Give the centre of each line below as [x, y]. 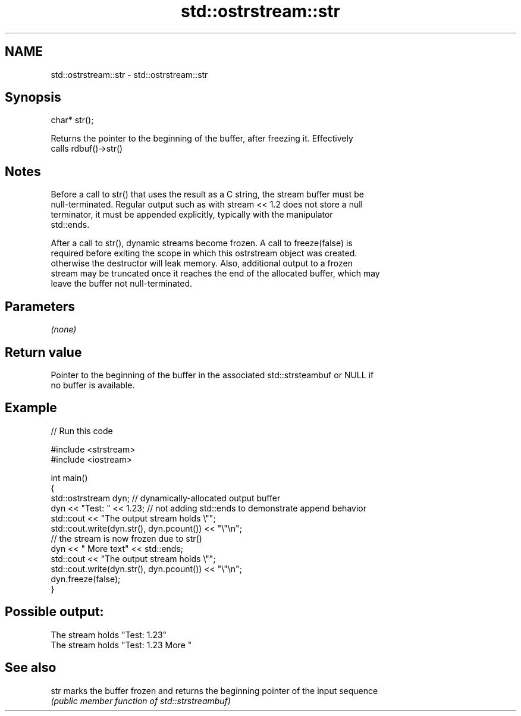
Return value [43, 352]
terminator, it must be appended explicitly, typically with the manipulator [192, 215]
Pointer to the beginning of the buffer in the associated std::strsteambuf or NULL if [212, 375]
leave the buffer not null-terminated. [122, 284]
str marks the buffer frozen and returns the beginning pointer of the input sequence [214, 690]
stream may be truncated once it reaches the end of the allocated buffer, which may [215, 274]
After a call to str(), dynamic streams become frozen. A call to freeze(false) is [202, 243]
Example [31, 408]
